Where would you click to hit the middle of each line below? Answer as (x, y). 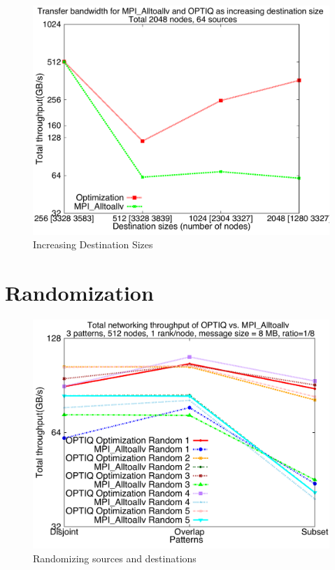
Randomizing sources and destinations (115, 558)
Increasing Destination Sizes (93, 244)
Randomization (79, 292)
